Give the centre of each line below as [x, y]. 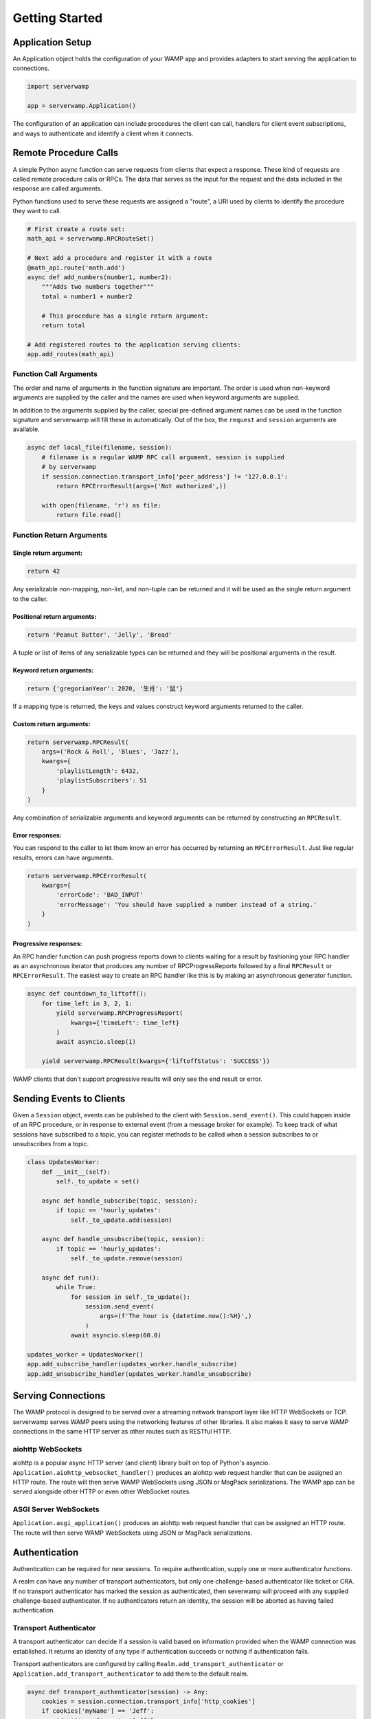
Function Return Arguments [60, 535]
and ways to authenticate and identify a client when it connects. [103, 133]
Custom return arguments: [52, 724]
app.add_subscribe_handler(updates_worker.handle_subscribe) [132, 1364]
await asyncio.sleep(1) [96, 1042]
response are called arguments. [58, 188]
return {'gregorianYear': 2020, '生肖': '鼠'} [105, 688]
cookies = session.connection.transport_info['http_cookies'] [148, 1701]
